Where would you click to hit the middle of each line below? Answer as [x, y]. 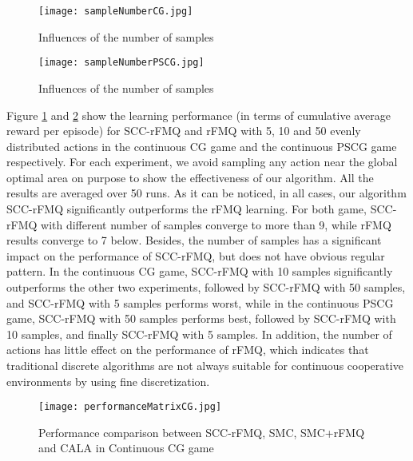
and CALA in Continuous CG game [126, 448]
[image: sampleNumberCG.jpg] [116, 11]
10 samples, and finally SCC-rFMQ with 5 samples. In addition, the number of [199, 334]
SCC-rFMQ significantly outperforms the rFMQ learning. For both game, [187, 209]
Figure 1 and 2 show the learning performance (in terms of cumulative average [199, 115]
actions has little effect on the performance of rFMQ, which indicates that [188, 350]
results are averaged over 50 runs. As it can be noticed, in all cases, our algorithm [206, 193]
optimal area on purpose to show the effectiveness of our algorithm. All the [190, 177]
